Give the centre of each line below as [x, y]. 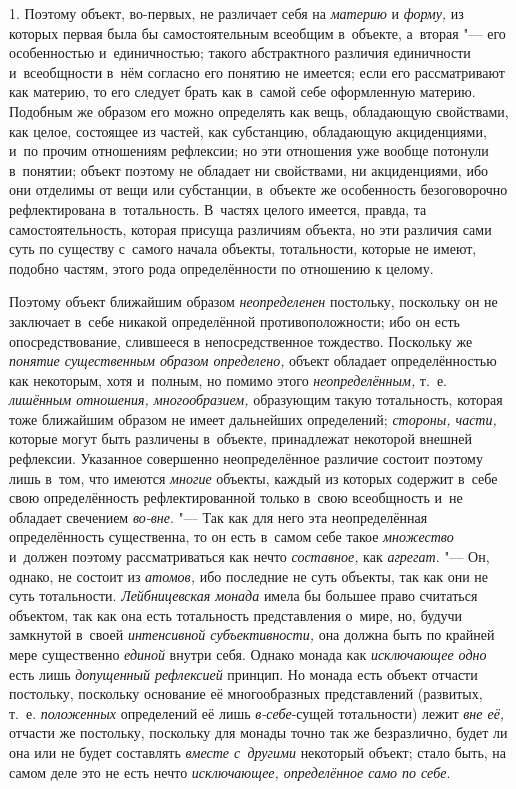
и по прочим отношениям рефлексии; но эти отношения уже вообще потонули [249, 150]
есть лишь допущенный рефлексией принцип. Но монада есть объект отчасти [243, 673]
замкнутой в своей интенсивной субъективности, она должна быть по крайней [252, 634]
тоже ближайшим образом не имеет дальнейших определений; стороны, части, [253, 418]
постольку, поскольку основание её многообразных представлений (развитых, [246, 693]
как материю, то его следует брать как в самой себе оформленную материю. [242, 91]
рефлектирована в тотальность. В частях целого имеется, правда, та [218, 208]
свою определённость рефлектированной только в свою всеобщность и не [236, 497]
